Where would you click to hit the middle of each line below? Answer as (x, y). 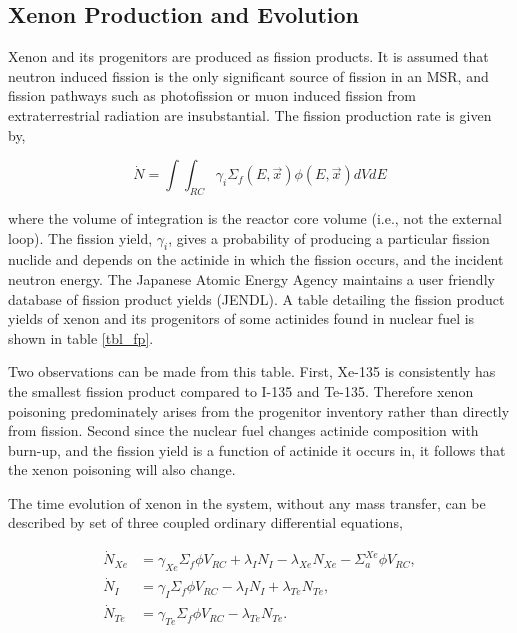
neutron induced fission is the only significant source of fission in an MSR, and (248, 75)
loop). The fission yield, (80, 237)
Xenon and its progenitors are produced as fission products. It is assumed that (248, 56)
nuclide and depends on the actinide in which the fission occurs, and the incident (256, 259)
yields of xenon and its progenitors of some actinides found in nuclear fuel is (241, 318)
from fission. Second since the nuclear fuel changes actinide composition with (243, 430)
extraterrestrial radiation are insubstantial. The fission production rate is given (250, 114)
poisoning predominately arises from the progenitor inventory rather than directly (259, 410)
